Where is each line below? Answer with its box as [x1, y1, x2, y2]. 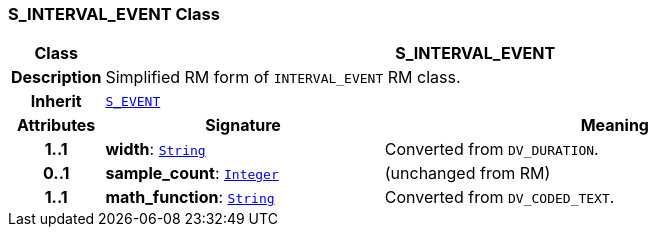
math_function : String [105, 187, 275, 208]
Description [11, 67, 102, 88]
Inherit [30, 91, 82, 112]
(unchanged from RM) [384, 163, 551, 184]
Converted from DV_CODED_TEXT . [384, 187, 615, 208]
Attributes [17, 115, 96, 136]
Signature [205, 115, 281, 136]
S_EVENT [105, 93, 161, 109]
